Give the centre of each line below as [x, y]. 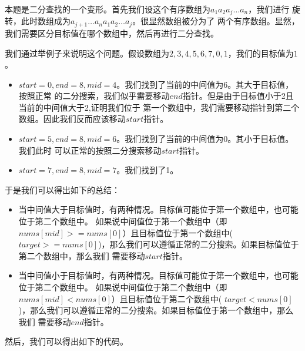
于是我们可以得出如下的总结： [62, 189]
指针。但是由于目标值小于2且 [238, 96]
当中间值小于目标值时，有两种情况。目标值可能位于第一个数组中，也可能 [158, 275]
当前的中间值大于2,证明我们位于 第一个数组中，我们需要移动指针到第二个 [159, 107]
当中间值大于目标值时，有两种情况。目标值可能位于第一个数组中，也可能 [158, 209]
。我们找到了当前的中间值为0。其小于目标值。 [205, 139]
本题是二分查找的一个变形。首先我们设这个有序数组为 [108, 9]
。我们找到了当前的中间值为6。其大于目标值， [205, 84]
